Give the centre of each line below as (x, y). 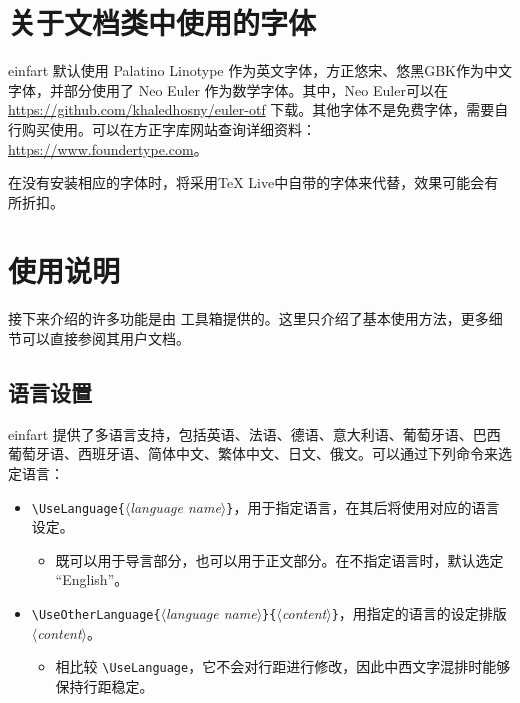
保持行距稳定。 (104, 685)
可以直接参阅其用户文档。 (105, 338)
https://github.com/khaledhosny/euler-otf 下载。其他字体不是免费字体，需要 (251, 109)
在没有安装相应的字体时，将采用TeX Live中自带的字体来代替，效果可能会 (246, 182)
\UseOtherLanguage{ (96, 615)
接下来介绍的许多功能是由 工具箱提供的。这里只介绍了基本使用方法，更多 (248, 318)
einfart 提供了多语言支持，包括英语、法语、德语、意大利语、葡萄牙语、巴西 (254, 433)
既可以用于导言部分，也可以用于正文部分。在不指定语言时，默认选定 (279, 559)
